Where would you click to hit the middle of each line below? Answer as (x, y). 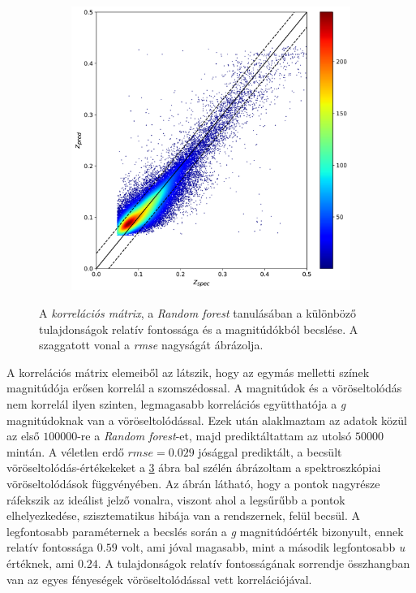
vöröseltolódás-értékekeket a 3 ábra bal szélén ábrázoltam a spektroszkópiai (194, 467)
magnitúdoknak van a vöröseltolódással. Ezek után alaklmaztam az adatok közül (207, 420)
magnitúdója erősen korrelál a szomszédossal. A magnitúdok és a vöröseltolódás (204, 388)
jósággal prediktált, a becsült (270, 451)
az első (23, 436)
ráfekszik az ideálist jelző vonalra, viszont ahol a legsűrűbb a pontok (176, 499)
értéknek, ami (41, 563)
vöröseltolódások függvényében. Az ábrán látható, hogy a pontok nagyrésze (193, 483)
